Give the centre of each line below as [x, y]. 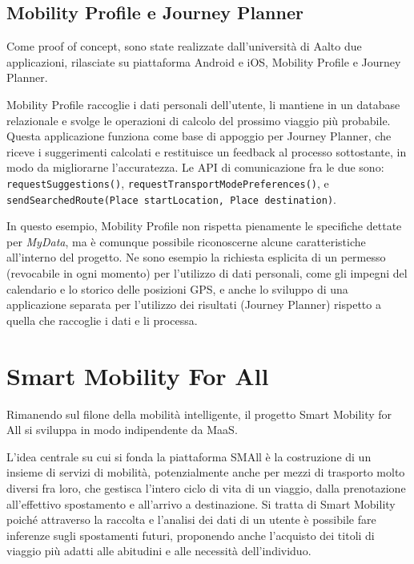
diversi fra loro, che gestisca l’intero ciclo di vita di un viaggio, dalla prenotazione [206, 487]
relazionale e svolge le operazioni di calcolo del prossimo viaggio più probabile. [199, 120]
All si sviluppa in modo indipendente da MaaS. [122, 430]
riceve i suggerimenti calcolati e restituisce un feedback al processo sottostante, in [207, 151]
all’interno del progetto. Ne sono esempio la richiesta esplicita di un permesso [196, 257]
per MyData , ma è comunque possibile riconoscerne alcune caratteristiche [186, 241]
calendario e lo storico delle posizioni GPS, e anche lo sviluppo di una [177, 288]
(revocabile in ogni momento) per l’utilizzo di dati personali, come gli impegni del [207, 273]
